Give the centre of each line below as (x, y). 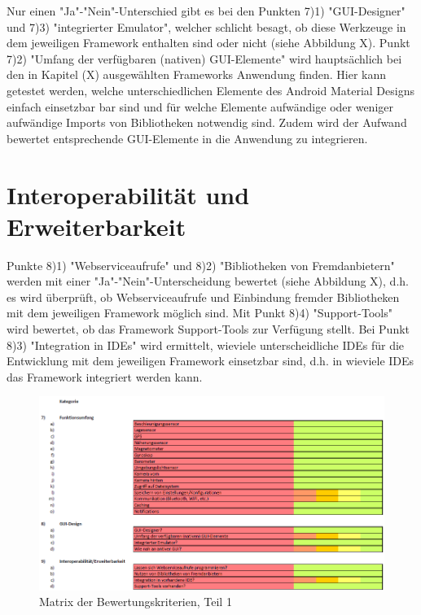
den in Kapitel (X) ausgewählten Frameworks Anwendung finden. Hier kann (197, 74)
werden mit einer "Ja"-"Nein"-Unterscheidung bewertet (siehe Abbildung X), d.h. (208, 281)
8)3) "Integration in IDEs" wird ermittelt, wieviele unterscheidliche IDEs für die (206, 345)
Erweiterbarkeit (96, 226)
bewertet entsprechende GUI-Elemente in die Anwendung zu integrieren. (187, 138)
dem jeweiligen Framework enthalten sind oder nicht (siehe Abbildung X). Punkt (208, 43)
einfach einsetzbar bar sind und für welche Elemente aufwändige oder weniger (200, 106)
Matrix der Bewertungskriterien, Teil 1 (136, 602)
